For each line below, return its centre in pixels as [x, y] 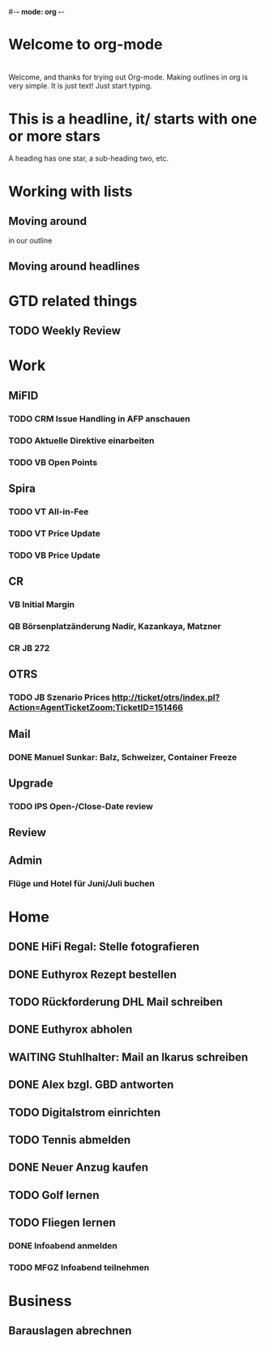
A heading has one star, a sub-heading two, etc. [88, 158]
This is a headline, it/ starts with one [133, 119]
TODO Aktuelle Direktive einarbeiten [81, 440]
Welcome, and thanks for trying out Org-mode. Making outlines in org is [128, 77]
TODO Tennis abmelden [70, 1140]
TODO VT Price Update [55, 533]
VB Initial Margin [42, 605]
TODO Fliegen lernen [62, 1223]
